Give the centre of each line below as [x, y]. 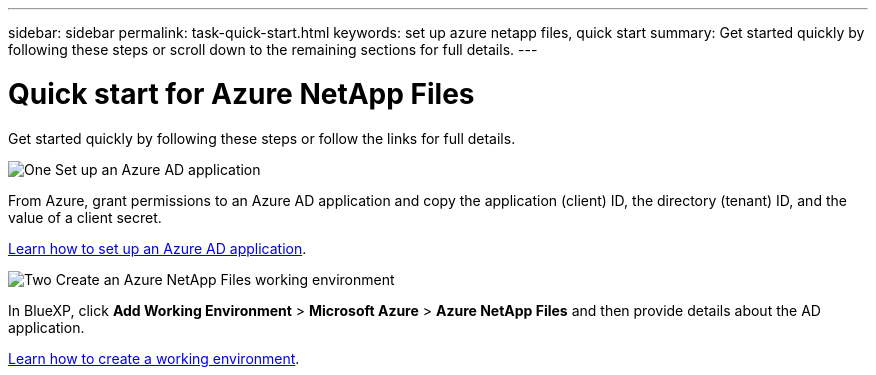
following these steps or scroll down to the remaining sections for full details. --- [273, 49]
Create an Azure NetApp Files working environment [225, 279]
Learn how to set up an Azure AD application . [157, 248]
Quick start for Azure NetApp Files [241, 93]
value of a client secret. [85, 217]
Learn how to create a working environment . [154, 358]
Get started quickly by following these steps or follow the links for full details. [262, 138]
